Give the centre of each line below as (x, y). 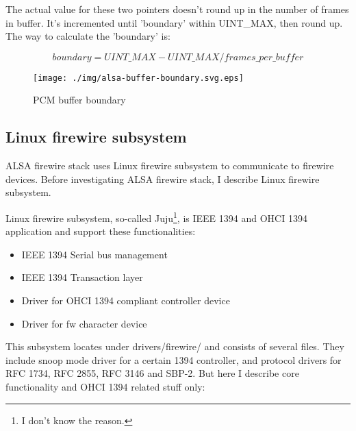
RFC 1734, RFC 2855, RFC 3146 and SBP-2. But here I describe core (152, 373)
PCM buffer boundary (79, 100)
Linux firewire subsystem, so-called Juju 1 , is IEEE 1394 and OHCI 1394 (156, 217)
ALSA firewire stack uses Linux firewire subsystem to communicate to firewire (170, 165)
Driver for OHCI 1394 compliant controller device (126, 300)
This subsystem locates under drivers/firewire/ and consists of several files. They (175, 346)
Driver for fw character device (84, 323)
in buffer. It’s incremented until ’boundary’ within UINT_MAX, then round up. (174, 22)
